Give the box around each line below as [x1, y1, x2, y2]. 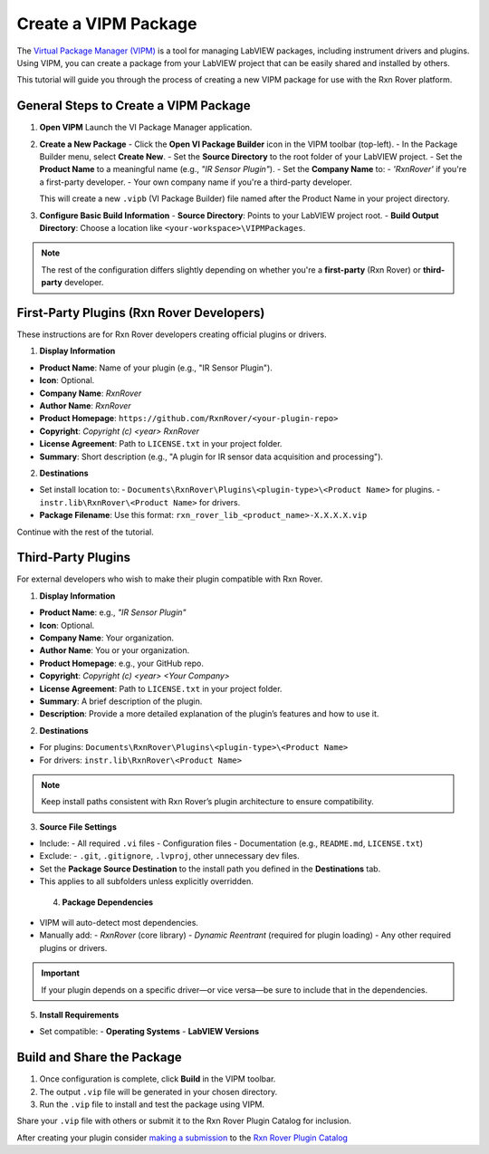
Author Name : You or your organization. [39, 645, 190, 656]
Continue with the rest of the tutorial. [16, 526, 154, 537]
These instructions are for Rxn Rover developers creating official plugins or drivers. [16, 329, 327, 340]
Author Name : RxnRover [39, 400, 131, 411]
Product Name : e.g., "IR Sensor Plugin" [39, 607, 187, 618]
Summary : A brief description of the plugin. [39, 696, 203, 707]
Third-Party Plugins [16, 550, 131, 565]
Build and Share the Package [16, 1050, 182, 1065]
